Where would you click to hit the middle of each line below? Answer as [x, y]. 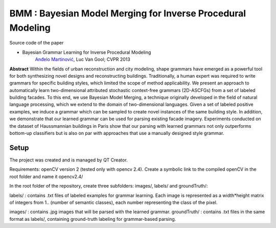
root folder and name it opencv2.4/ [46, 176]
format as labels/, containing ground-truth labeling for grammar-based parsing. [93, 219]
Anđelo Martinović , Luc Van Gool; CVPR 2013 [83, 59]
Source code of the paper [37, 43]
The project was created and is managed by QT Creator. [68, 160]
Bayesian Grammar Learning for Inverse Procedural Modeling [87, 52]
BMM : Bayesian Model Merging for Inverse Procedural [128, 13]
